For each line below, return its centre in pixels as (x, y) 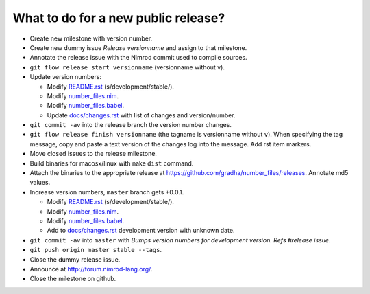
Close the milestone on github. (73, 279)
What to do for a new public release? (119, 18)
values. (40, 183)
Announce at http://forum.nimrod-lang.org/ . (91, 269)
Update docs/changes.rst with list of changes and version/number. (141, 115)
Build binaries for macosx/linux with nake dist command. (112, 163)
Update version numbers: (66, 77)
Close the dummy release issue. (75, 259)
